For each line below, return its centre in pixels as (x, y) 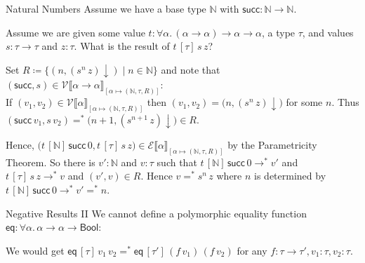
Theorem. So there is (51, 162)
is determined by (290, 176)
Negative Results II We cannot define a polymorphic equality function (156, 213)
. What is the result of (122, 46)
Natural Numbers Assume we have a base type (106, 8)
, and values (328, 32)
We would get (35, 250)
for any (252, 250)
